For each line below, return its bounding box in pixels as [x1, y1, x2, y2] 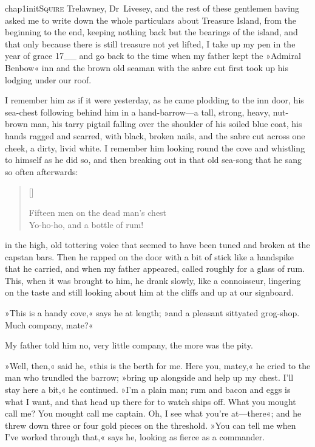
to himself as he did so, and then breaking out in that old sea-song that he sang [5, 153, 302, 166]
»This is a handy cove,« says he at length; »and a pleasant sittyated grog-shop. [5, 307, 300, 319]
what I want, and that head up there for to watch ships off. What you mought [5, 395, 296, 407]
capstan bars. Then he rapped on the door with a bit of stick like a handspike [5, 250, 294, 263]
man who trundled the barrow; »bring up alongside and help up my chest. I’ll [5, 371, 294, 384]
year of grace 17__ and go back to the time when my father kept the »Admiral [5, 49, 301, 62]
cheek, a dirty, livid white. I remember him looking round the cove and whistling [5, 141, 305, 154]
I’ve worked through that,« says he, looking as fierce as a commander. [5, 431, 265, 443]
